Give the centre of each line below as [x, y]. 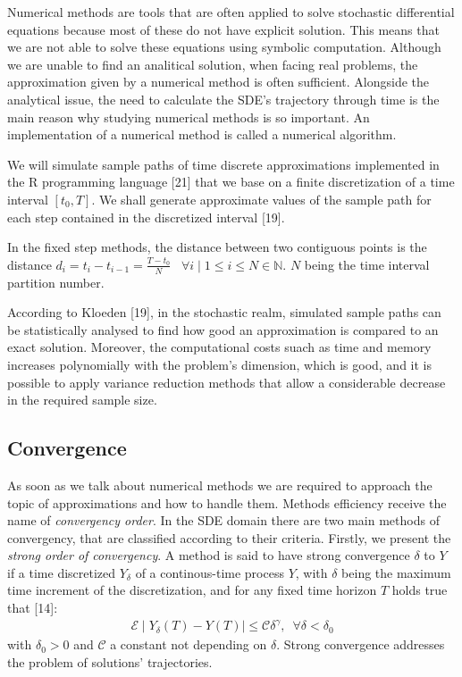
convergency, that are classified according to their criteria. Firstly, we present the [229, 537]
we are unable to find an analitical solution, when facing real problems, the [213, 64]
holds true [420, 590]
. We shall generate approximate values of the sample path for [261, 199]
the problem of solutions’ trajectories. [110, 661]
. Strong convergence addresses [361, 644]
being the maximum [396, 572]
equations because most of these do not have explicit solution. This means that [223, 29]
